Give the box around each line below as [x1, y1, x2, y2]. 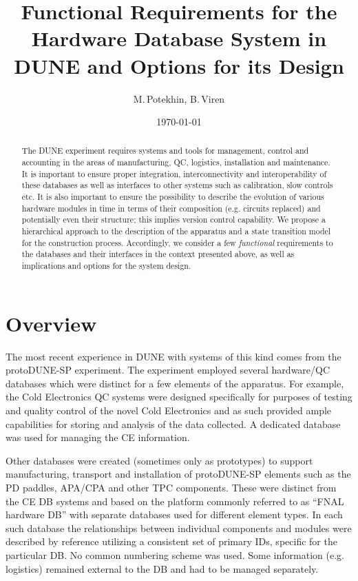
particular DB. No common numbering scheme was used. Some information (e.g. [6, 547, 344, 562]
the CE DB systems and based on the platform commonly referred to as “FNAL [6, 493, 344, 508]
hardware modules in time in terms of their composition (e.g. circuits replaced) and [21, 202, 321, 214]
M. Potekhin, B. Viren [133, 91, 225, 105]
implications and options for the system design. [21, 260, 191, 272]
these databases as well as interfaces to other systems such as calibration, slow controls [21, 179, 333, 191]
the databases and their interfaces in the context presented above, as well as [21, 248, 295, 260]
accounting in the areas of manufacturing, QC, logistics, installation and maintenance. [21, 156, 330, 168]
